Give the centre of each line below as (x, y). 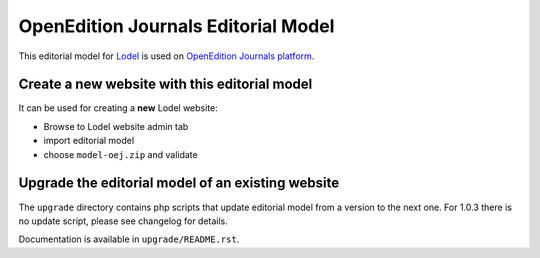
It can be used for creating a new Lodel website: (118, 108)
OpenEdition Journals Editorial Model (176, 26)
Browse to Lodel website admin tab (116, 126)
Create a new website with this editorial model (165, 84)
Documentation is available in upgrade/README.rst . (129, 239)
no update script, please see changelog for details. (123, 221)
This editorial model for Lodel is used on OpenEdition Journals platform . (166, 56)
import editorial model (89, 141)
